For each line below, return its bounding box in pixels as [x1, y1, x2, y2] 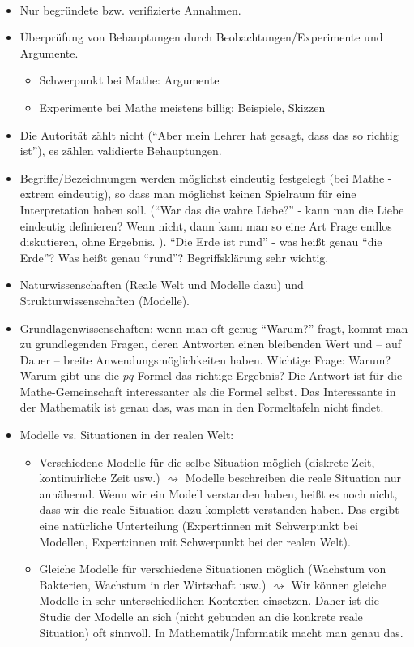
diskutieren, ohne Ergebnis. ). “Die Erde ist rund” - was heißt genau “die [19, 233, 382, 250]
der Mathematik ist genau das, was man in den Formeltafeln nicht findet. [19, 399, 384, 416]
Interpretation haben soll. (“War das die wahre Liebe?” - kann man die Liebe [19, 201, 404, 218]
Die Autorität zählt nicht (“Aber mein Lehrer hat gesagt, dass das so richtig [19, 126, 399, 143]
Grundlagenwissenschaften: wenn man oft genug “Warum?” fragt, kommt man [19, 319, 408, 336]
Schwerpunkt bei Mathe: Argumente [39, 71, 220, 88]
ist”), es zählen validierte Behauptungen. [19, 142, 222, 159]
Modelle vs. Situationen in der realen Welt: [19, 426, 234, 443]
